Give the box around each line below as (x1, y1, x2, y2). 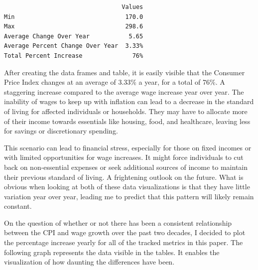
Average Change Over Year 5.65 (4, 32, 143, 40)
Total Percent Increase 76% (4, 52, 143, 59)
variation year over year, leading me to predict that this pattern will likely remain (4, 191, 254, 201)
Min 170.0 (4, 13, 143, 20)
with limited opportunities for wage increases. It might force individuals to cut (4, 152, 244, 162)
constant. (4, 201, 32, 211)
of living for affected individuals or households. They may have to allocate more (4, 106, 248, 116)
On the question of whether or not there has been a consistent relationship (4, 217, 232, 228)
